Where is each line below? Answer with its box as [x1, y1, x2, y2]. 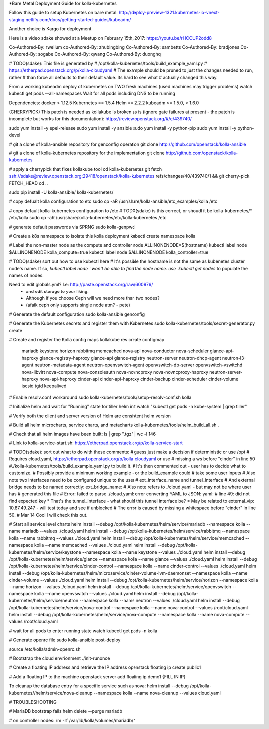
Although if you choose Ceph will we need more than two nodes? [26, 295, 160, 301]
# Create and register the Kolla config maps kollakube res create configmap [9, 337, 165, 343]
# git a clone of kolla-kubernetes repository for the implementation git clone [9, 150, 165, 156]
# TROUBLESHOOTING [9, 699, 57, 705]
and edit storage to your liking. [26, 288, 89, 294]
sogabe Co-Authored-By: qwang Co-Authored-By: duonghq [38, 51, 161, 57]
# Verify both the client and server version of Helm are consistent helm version [9, 413, 171, 419]
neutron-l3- [222, 355, 246, 361]
